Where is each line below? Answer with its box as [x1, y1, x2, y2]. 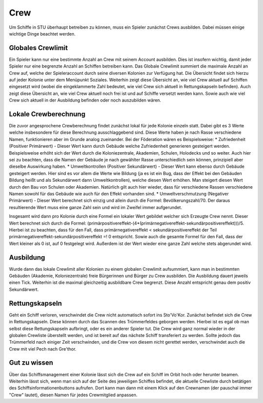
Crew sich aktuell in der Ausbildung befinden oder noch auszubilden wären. [9, 97, 162, 103]
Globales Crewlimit [9, 44, 68, 52]
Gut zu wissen [9, 359, 54, 367]
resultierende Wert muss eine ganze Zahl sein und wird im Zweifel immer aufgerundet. [9, 204, 182, 210]
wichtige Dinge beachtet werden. [9, 31, 75, 36]
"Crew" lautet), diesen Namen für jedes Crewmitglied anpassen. [9, 392, 138, 398]
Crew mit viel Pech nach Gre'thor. [9, 346, 76, 352]
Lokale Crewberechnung [9, 110, 86, 118]
